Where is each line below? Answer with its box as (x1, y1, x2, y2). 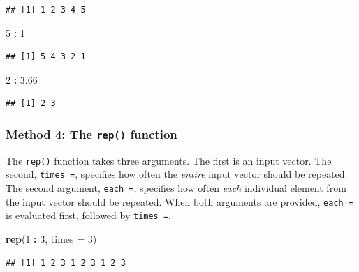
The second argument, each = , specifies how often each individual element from (6, 181, 346, 195)
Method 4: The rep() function (6, 125, 177, 142)
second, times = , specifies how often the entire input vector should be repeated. (6, 167, 348, 181)
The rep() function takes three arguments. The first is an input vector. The (6, 153, 332, 167)
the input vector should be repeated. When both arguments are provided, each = (6, 194, 353, 209)
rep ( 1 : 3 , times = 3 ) (6, 232, 97, 246)
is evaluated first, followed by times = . (6, 208, 171, 222)
